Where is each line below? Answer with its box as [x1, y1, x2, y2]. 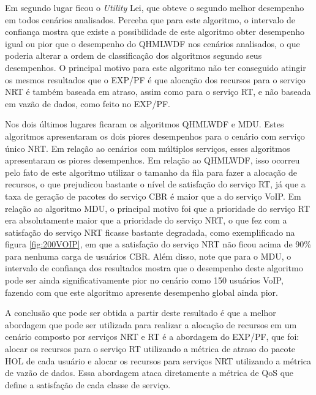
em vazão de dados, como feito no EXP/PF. [5, 97, 170, 110]
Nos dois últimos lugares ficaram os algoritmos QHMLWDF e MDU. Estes [5, 118, 284, 130]
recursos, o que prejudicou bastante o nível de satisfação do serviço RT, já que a [5, 178, 306, 190]
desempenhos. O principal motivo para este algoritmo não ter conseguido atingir [5, 61, 306, 73]
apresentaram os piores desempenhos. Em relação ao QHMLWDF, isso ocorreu [5, 154, 300, 167]
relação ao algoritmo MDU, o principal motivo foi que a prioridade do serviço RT [5, 201, 310, 214]
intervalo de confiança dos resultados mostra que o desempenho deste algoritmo [5, 261, 303, 274]
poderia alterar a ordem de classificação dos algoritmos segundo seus [5, 49, 262, 62]
